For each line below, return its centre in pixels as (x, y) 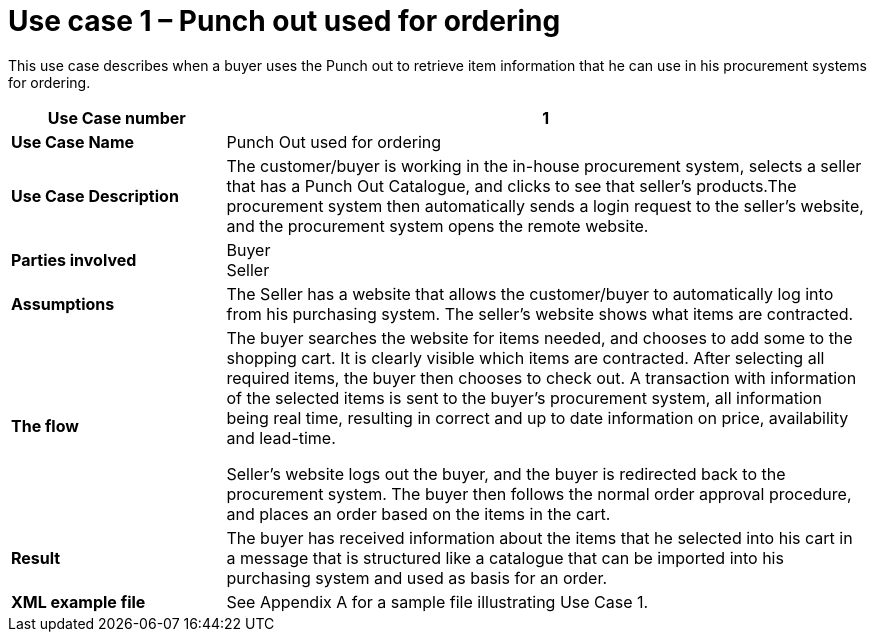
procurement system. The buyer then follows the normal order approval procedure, (539, 493)
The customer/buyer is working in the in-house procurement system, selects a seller (544, 165)
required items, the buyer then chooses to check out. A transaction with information (541, 377)
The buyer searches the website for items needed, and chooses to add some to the (539, 337)
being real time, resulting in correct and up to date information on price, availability (537, 417)
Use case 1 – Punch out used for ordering (284, 21)
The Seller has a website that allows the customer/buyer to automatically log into (530, 293)
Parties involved (74, 259)
